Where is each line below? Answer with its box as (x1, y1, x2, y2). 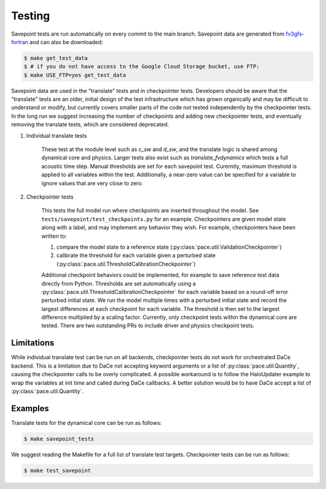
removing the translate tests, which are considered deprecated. (11, 121, 169, 128)
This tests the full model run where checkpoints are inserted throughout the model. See (41, 207, 259, 214)
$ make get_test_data (24, 54, 88, 62)
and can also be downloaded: (29, 38, 103, 45)
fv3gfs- (286, 30, 305, 37)
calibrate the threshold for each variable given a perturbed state (56, 252, 216, 259)
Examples (11, 403, 50, 414)
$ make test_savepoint (24, 467, 91, 474)
